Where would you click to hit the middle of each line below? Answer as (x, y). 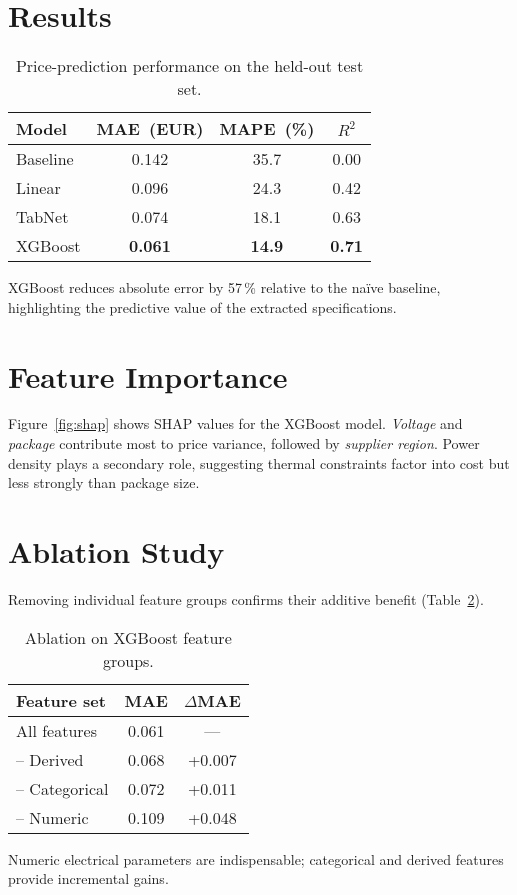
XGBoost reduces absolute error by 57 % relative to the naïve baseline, (224, 287)
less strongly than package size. (104, 482)
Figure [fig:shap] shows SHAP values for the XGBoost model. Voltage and (235, 423)
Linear (38, 188)
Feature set (61, 700)
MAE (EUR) (150, 129)
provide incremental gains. (88, 878)
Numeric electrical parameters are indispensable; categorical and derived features (256, 858)
